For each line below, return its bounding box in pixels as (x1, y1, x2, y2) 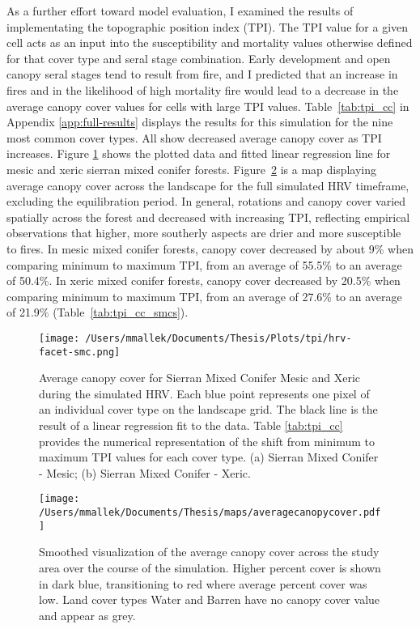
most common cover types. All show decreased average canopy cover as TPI (6, 129, 382, 146)
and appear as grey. (39, 606, 136, 623)
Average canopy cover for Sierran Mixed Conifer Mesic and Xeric (39, 369, 361, 386)
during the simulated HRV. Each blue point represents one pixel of (39, 385, 370, 402)
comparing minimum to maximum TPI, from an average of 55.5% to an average (6, 256, 402, 273)
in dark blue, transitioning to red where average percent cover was (39, 575, 367, 592)
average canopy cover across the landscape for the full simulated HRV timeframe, (6, 176, 409, 193)
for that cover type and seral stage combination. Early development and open (6, 49, 391, 66)
